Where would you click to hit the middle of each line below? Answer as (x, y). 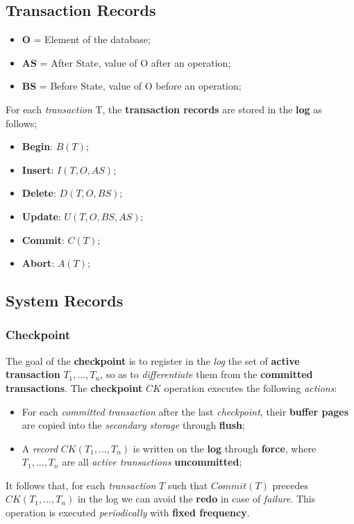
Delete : (39, 193)
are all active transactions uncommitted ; (152, 462)
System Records (65, 301)
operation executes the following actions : (251, 387)
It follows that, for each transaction (81, 485)
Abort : (38, 263)
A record (40, 448)
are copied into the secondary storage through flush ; (133, 425)
